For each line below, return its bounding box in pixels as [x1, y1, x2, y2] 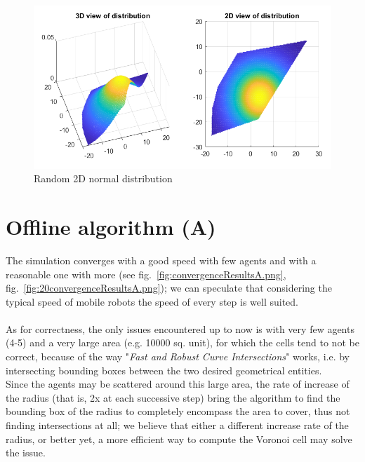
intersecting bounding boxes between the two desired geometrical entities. [6, 362, 322, 377]
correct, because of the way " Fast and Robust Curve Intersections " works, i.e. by [6, 349, 350, 364]
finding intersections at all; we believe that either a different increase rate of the [6, 418, 349, 433]
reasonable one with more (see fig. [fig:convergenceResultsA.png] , [6, 266, 286, 281]
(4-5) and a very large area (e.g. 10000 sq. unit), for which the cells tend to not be [6, 335, 359, 350]
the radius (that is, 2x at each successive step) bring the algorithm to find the [6, 390, 340, 405]
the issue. [6, 445, 46, 460]
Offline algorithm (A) [6, 212, 216, 240]
